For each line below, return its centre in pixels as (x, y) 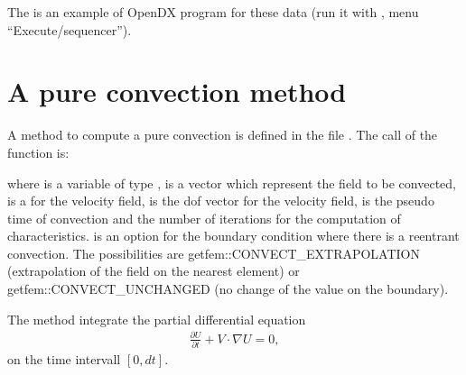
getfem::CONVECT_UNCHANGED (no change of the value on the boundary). (228, 289)
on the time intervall (64, 359)
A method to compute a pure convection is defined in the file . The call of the (223, 135)
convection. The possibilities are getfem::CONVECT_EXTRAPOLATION (214, 253)
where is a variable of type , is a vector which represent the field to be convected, (232, 183)
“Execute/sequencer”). (70, 29)
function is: (38, 152)
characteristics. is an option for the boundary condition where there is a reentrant (233, 236)
